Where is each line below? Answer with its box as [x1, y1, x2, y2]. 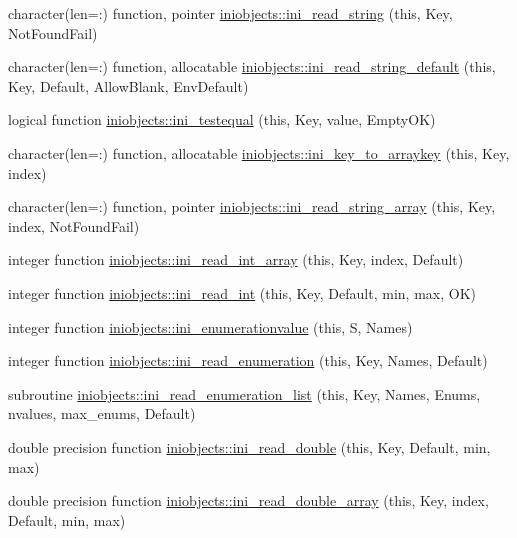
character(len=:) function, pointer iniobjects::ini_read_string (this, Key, [8, 3, 453, 23]
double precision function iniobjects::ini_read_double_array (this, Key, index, [8, 490, 489, 511]
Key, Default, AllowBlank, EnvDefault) [8, 75, 249, 96]
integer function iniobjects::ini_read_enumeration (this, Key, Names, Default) [8, 350, 488, 371]
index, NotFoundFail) [8, 215, 140, 236]
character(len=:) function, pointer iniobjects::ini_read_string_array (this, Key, [8, 196, 496, 217]
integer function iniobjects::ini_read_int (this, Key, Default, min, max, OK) [8, 282, 476, 303]
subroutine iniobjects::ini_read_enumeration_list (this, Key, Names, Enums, [8, 383, 481, 404]
